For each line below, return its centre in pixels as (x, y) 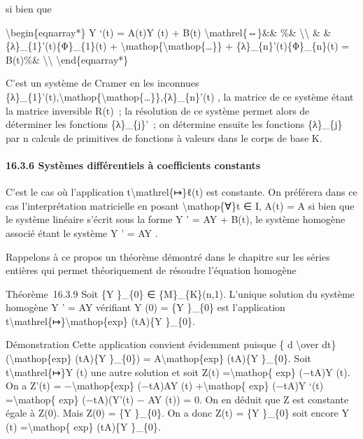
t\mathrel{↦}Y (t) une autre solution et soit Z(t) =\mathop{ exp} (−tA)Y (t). (178, 372)
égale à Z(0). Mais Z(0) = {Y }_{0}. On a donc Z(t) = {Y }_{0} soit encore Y (177, 413)
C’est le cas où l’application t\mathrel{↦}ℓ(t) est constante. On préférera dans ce (181, 192)
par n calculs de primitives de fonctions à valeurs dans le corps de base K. (164, 137)
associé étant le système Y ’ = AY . (82, 232)
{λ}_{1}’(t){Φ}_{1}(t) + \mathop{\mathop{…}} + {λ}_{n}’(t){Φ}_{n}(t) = (178, 46)
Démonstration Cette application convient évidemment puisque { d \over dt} (171, 344)
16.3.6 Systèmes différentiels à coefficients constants (133, 165)
